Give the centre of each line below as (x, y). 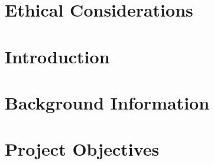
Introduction (57, 56)
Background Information (107, 102)
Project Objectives (82, 149)
